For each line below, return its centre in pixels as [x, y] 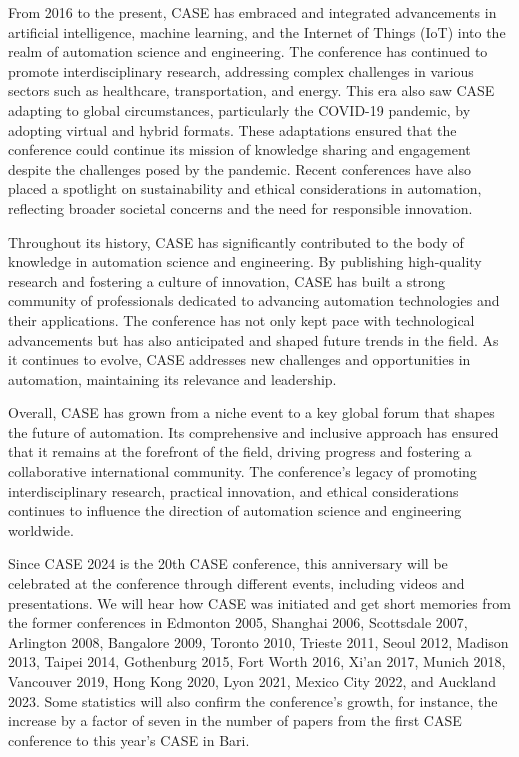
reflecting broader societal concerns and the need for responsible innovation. [240, 207]
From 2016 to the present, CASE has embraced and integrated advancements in [252, 12]
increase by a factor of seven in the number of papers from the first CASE [235, 720]
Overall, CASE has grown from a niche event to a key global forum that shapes [251, 412]
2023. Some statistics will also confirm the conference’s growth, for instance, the [253, 700]
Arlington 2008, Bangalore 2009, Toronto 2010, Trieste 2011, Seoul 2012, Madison [258, 641]
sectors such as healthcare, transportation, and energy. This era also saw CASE [251, 90]
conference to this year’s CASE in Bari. [129, 739]
